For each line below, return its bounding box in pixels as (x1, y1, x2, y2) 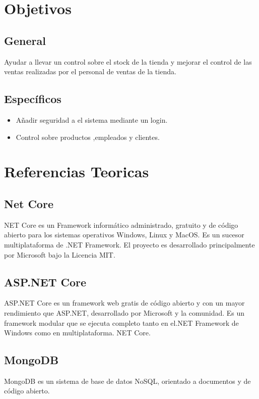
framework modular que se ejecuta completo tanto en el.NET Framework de (4, 317, 239, 328)
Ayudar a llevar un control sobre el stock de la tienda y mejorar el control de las (4, 56, 252, 67)
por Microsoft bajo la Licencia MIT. (4, 249, 115, 260)
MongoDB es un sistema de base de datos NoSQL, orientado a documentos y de (4, 375, 251, 386)
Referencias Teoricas (4, 161, 149, 182)
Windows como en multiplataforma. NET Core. (4, 327, 151, 338)
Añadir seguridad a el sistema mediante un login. (16, 114, 168, 125)
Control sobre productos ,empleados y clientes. (16, 131, 160, 142)
